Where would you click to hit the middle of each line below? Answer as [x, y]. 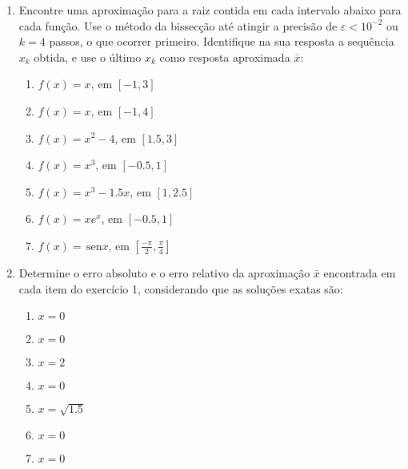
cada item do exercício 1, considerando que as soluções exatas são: [181, 288]
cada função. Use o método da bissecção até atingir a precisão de [178, 25]
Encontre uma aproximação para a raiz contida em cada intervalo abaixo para [210, 10]
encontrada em [360, 272]
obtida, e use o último [88, 57]
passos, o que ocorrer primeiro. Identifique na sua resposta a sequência [222, 41]
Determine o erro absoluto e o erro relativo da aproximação [164, 272]
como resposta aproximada [225, 57]
